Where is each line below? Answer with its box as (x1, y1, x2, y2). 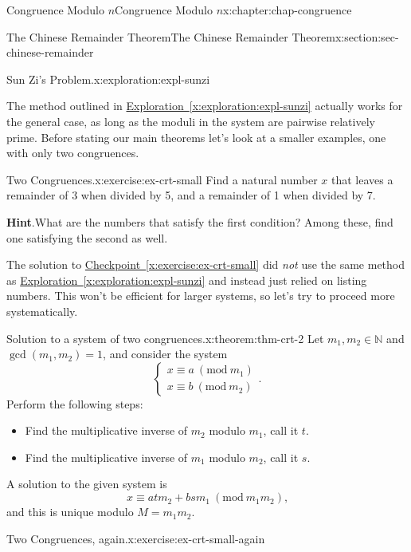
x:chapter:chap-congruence (223, 2, 352, 18)
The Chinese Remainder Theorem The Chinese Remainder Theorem (6, 28, 335, 45)
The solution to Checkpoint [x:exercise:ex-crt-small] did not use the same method (6, 256, 405, 273)
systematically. (6, 302, 78, 319)
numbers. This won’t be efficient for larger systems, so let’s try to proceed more (6, 287, 395, 304)
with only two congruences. (6, 144, 139, 161)
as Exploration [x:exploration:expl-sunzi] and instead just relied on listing (6, 271, 367, 288)
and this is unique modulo (6, 503, 134, 520)
